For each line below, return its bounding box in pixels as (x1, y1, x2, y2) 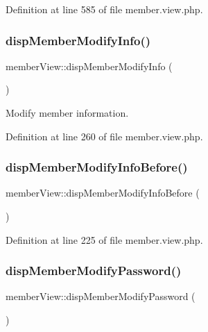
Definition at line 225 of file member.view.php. (6, 232, 203, 247)
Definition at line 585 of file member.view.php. (6, 2, 203, 16)
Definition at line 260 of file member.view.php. (6, 128, 203, 143)
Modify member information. (6, 106, 129, 119)
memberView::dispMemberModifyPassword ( (6, 289, 196, 304)
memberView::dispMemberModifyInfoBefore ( (6, 185, 200, 200)
